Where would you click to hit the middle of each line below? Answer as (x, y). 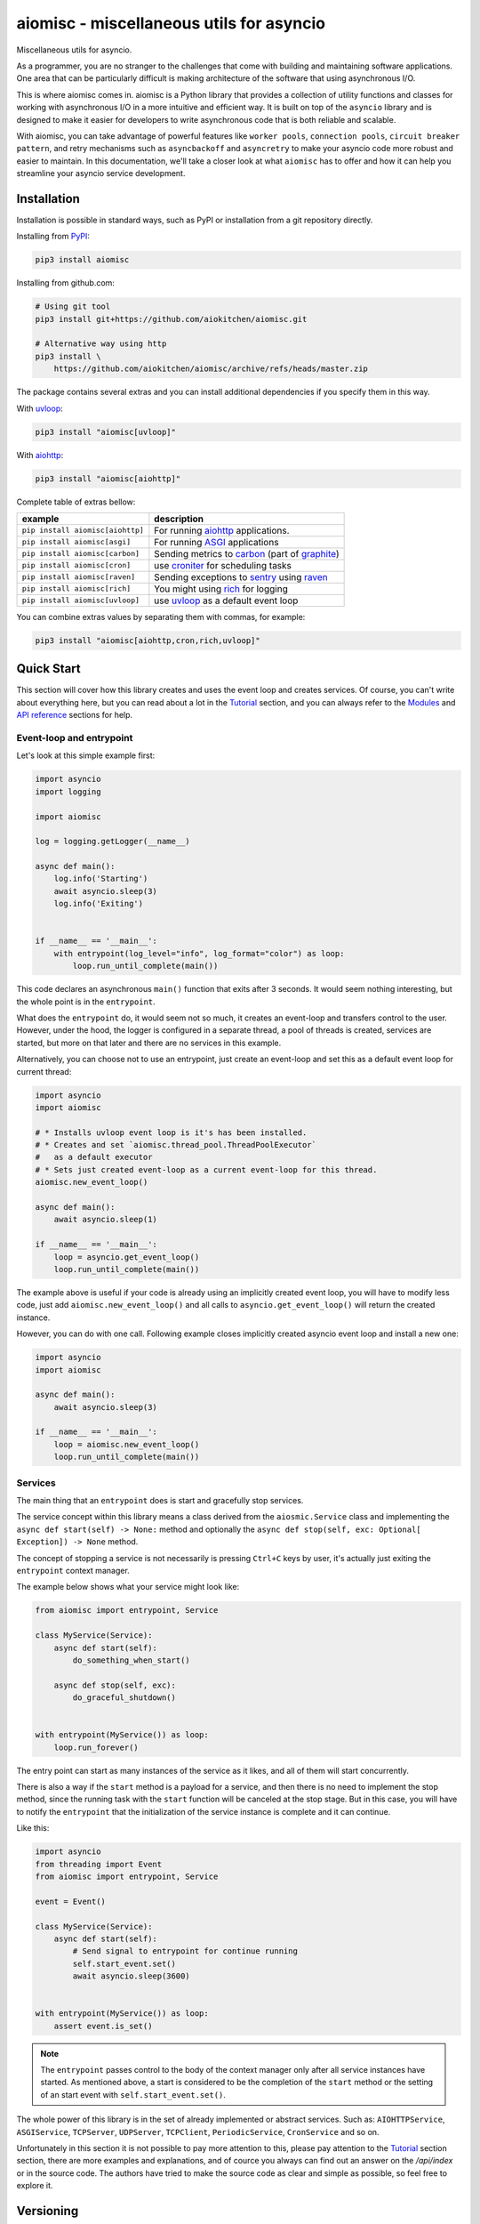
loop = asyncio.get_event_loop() (127, 1257)
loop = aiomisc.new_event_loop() (127, 1444)
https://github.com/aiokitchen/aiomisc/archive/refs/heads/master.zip (211, 369)
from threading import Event (99, 1864)
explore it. (35, 2186)
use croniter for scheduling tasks (223, 565)
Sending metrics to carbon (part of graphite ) (247, 553)
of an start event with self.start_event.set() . (133, 2094)
